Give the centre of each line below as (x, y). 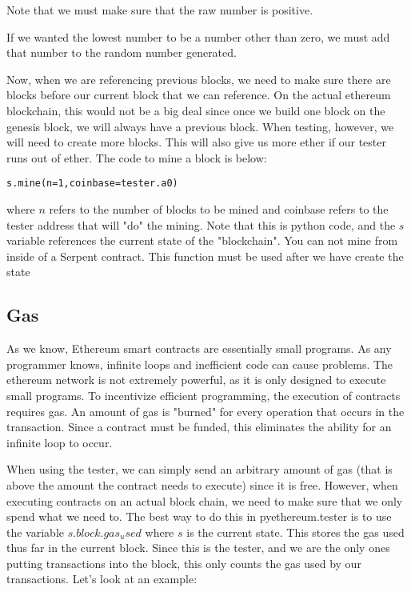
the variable (35, 532)
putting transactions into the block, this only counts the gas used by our (184, 563)
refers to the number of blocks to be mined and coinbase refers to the (219, 209)
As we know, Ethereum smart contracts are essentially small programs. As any (199, 348)
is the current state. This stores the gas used (295, 532)
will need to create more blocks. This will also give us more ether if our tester (196, 142)
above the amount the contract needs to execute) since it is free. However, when (202, 484)
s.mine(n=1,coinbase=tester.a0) (92, 184)
